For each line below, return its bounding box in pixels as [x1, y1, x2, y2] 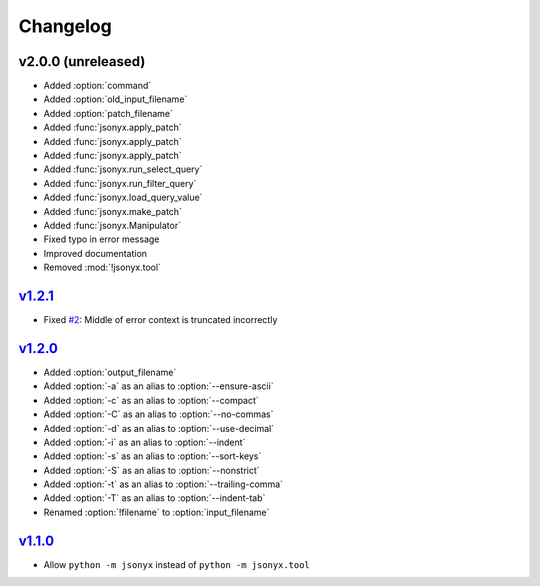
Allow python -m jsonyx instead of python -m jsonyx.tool [43, 558, 310, 570]
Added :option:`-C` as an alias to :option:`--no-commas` [43, 408, 274, 420]
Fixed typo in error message [43, 233, 160, 245]
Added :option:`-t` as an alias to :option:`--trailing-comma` [43, 478, 284, 490]
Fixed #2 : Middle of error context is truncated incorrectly [43, 314, 278, 326]
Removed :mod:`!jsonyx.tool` [43, 261, 162, 274]
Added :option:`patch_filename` [43, 107, 174, 119]
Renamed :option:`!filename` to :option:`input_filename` [43, 506, 270, 518]
